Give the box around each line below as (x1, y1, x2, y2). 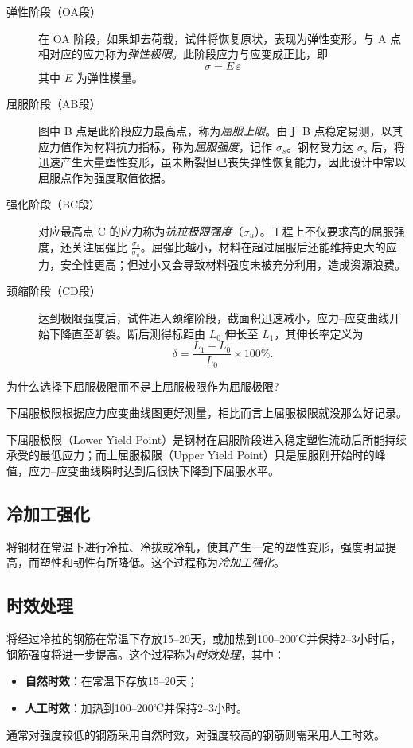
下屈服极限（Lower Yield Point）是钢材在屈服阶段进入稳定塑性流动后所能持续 (6, 430, 407, 447)
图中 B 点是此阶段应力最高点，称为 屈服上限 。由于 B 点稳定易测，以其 (38, 122, 403, 138)
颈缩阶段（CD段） (6, 282, 101, 299)
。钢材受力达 (286, 138, 354, 154)
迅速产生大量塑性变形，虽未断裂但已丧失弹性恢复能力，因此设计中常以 (38, 154, 406, 170)
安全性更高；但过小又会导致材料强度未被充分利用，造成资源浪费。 (60, 255, 406, 272)
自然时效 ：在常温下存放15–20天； (25, 672, 198, 689)
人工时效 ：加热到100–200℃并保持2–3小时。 (25, 699, 248, 715)
